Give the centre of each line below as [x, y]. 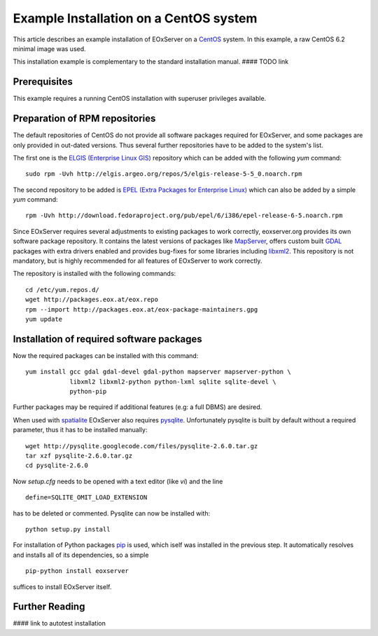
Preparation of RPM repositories [84, 119]
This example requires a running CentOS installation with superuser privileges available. [140, 99]
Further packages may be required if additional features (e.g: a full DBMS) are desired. [138, 407]
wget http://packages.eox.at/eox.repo [92, 300]
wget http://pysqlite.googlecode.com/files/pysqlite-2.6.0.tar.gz [142, 446]
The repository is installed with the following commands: [94, 274]
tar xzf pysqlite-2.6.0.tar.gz [79, 456]
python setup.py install [68, 529]
